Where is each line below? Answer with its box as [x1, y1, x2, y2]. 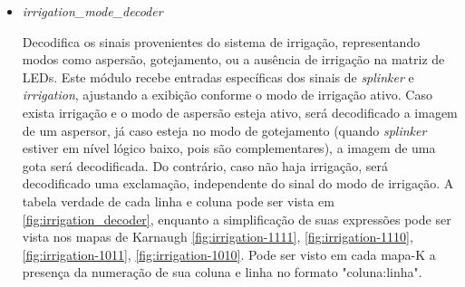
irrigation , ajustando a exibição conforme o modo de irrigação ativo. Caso [22, 85, 432, 104]
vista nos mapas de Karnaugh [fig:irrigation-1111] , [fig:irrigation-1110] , [22, 227, 413, 246]
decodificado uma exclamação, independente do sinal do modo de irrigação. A [22, 174, 454, 193]
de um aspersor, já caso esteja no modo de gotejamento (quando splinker [22, 120, 427, 139]
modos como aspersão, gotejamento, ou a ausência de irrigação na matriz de [22, 50, 445, 69]
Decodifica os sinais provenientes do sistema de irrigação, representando [22, 32, 421, 51]
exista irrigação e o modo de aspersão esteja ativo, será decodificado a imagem [22, 102, 458, 121]
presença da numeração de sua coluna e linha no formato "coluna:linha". [22, 263, 422, 282]
